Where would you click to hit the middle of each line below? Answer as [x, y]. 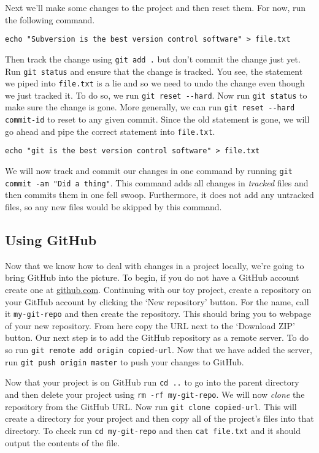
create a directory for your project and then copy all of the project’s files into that [159, 418]
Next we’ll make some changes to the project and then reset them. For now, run [156, 7]
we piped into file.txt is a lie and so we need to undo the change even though [155, 83]
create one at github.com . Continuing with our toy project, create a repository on [158, 289]
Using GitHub [51, 239]
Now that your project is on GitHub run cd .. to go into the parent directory [152, 382]
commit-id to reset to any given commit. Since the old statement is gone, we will [157, 119]
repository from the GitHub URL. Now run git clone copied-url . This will [151, 406]
